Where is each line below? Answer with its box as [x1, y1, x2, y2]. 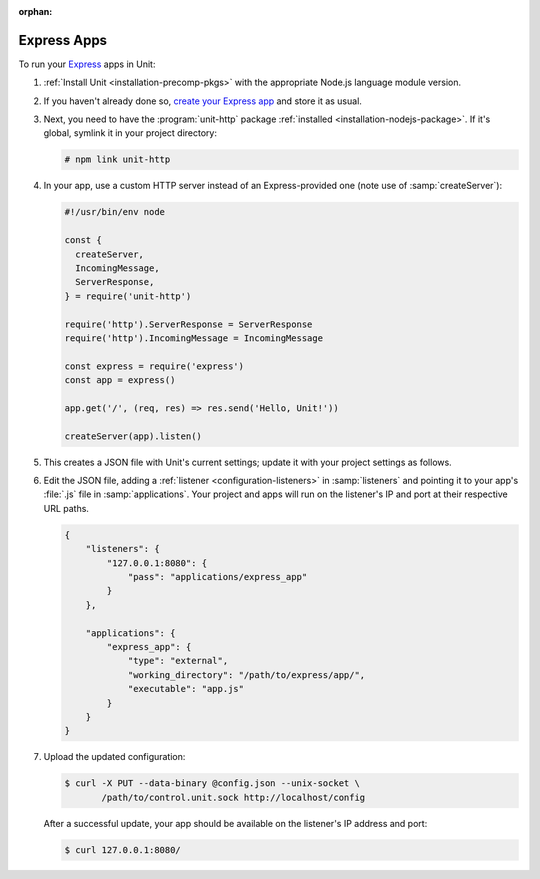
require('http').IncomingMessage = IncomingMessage [64, 332, 324, 344]
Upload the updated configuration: [43, 751, 186, 763]
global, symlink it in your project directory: [43, 127, 217, 139]
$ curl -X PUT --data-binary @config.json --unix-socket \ [64, 778, 360, 789]
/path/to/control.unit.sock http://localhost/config [101, 791, 366, 803]
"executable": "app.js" [127, 683, 245, 695]
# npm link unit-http [64, 154, 171, 165]
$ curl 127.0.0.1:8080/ [64, 844, 182, 855]
